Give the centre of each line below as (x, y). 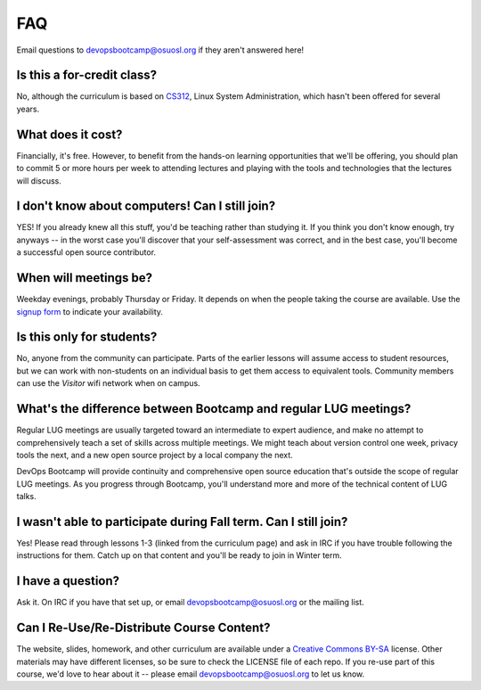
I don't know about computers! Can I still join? (146, 206)
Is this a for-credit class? (87, 75)
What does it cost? (69, 134)
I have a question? (68, 581)
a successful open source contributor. (86, 252)
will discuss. (39, 181)
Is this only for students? (87, 337)
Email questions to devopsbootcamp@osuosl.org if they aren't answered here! (160, 50)
